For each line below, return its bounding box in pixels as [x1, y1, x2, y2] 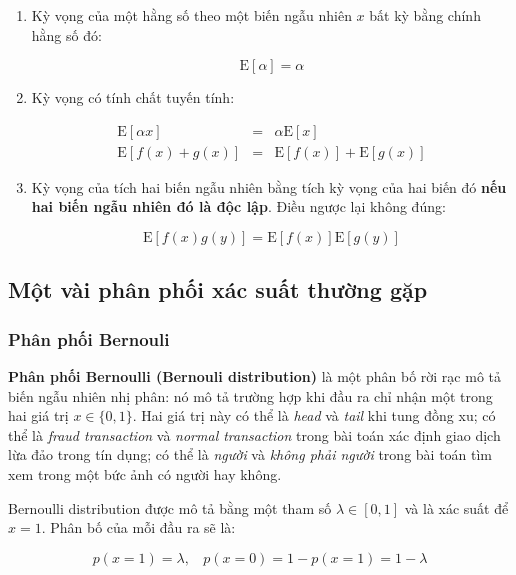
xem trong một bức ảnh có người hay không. [8, 464, 282, 484]
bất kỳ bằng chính [369, 5, 481, 25]
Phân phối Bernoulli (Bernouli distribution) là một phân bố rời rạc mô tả [8, 366, 501, 387]
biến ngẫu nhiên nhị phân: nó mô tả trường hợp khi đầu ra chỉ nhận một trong [8, 385, 493, 406]
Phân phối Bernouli [8, 326, 170, 351]
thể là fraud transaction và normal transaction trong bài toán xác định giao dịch [8, 424, 501, 445]
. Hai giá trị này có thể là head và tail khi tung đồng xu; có [132, 405, 496, 426]
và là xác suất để [404, 497, 509, 518]
